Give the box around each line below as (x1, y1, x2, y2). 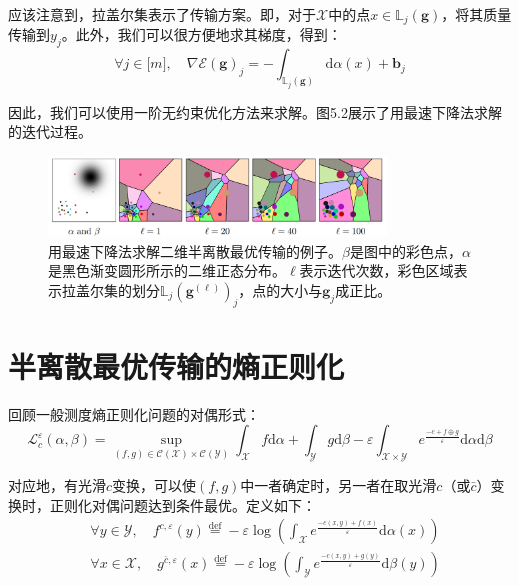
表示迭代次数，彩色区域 (299, 260, 454, 281)
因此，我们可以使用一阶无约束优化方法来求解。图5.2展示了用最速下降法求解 (8, 101, 502, 122)
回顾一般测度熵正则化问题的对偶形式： (8, 403, 260, 424)
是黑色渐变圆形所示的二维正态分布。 (48, 260, 286, 281)
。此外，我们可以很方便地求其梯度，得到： (61, 24, 342, 45)
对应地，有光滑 (8, 475, 106, 496)
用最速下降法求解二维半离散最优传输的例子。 (48, 240, 342, 261)
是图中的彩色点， (349, 240, 462, 261)
